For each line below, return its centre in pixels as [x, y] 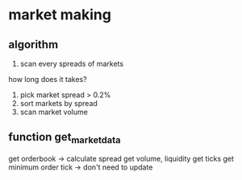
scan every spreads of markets [71, 63]
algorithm [33, 45]
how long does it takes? [48, 79]
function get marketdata [65, 138]
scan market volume [54, 112]
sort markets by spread [59, 103]
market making [60, 15]
